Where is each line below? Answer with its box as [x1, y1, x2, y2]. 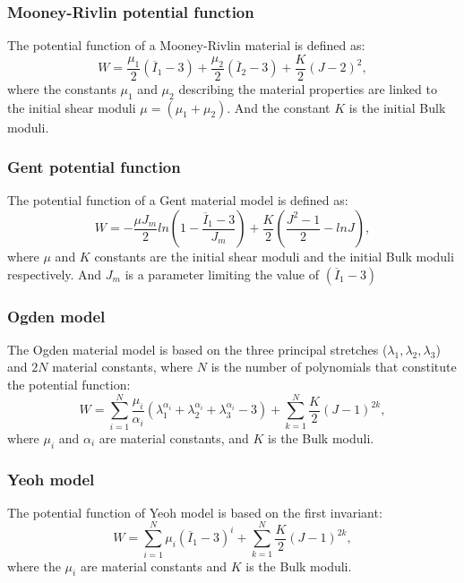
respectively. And [7, 264, 102, 283]
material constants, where [52, 357, 193, 376]
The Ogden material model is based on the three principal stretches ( [7, 339, 388, 358]
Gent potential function [7, 156, 181, 178]
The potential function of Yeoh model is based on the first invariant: [7, 502, 382, 521]
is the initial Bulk [348, 98, 446, 116]
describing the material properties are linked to [178, 79, 437, 98]
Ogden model [7, 304, 106, 327]
